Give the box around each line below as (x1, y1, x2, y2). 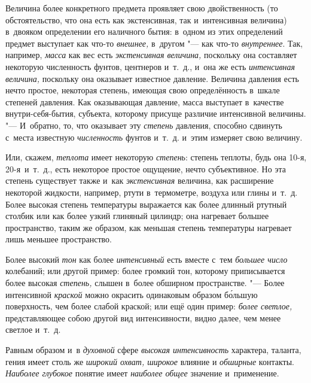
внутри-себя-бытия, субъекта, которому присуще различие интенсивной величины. (5, 107, 306, 120)
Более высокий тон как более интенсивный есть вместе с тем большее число (5, 253, 288, 265)
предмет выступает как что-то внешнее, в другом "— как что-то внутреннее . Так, (5, 37, 303, 49)
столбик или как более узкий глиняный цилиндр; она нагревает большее (5, 209, 269, 222)
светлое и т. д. (5, 323, 61, 336)
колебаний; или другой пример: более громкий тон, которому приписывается (5, 265, 285, 277)
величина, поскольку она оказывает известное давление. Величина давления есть (5, 72, 299, 84)
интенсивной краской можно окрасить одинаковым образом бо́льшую (5, 288, 258, 300)
